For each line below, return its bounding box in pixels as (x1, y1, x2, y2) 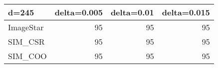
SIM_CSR (8, 36, 45, 47)
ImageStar (8, 21, 44, 33)
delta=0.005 (54, 6, 103, 18)
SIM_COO (8, 50, 47, 62)
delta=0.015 (162, 6, 210, 18)
